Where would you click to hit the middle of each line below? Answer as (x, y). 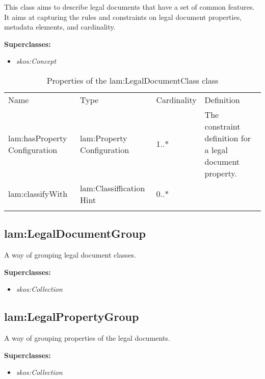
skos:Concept (36, 61)
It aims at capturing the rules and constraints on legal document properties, (123, 17)
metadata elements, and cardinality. (60, 27)
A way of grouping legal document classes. (70, 255)
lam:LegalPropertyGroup (72, 317)
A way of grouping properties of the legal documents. (87, 338)
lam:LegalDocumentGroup (75, 233)
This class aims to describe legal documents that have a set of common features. (129, 7)
